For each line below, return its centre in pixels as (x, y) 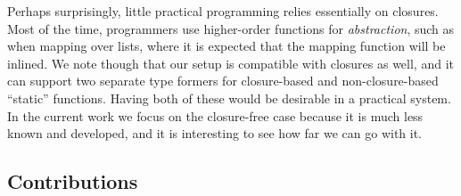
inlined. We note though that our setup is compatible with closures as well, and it (230, 63)
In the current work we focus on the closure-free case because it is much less (215, 115)
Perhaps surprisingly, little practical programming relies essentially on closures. (223, 11)
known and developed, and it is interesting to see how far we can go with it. (215, 133)
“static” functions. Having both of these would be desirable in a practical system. (229, 98)
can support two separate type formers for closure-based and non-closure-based (223, 81)
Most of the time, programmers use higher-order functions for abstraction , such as (231, 28)
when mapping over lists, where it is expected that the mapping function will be (226, 46)
